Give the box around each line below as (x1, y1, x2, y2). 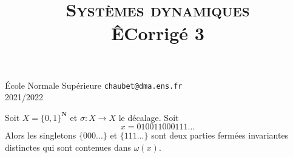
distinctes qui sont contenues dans (5, 141, 132, 153)
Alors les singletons (5, 129, 76, 142)
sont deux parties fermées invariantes (151, 129, 289, 142)
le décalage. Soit (118, 111, 179, 123)
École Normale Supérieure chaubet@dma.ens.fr (5, 78, 183, 91)
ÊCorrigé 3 (111, 21, 204, 46)
